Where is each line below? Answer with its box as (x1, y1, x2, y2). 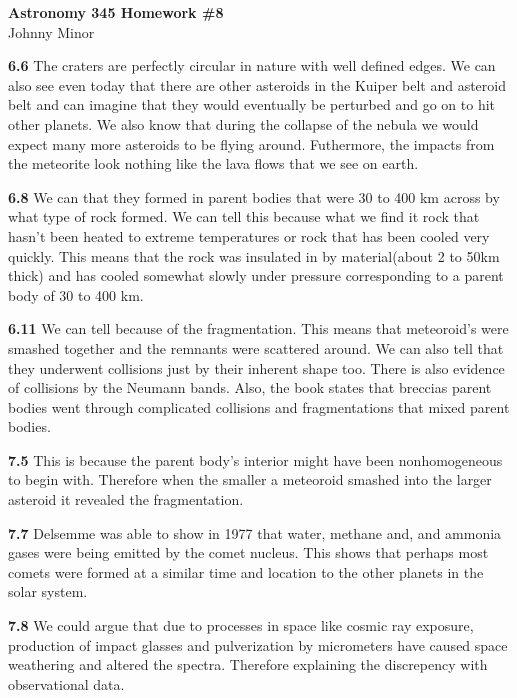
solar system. (8, 581, 88, 602)
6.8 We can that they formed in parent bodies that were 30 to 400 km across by (8, 186, 500, 207)
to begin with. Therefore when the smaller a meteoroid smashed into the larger (8, 469, 492, 490)
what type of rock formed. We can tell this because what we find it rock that (8, 206, 480, 227)
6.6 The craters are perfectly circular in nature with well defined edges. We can (8, 55, 496, 76)
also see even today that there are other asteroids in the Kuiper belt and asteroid (8, 74, 506, 95)
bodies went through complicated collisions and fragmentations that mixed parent (8, 396, 510, 417)
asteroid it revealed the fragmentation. (8, 489, 244, 510)
